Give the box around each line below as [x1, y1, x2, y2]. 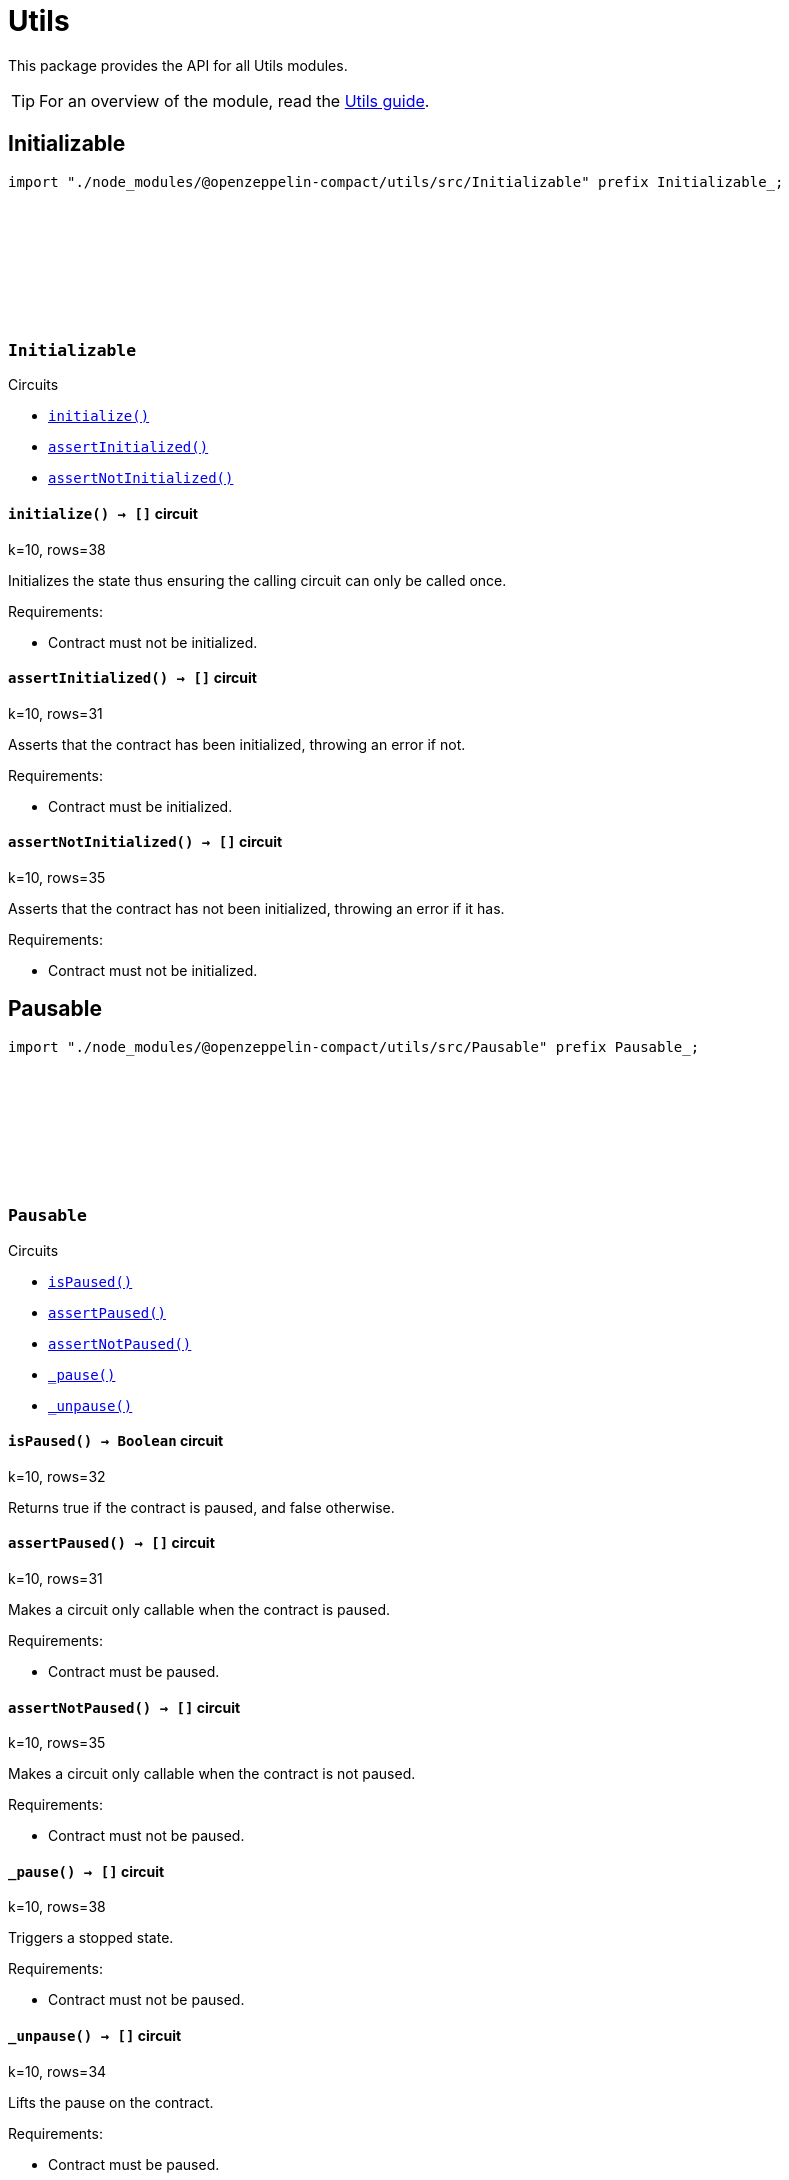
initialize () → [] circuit [8, 504, 198, 522]
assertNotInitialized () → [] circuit [8, 833, 283, 851]
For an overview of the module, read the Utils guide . [39, 90, 430, 111]
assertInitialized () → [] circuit [8, 669, 257, 687]
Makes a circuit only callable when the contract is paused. [8, 1601, 391, 1619]
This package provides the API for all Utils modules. [8, 56, 348, 74]
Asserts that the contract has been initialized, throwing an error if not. [8, 735, 466, 753]
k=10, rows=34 [8, 2062, 107, 2080]
